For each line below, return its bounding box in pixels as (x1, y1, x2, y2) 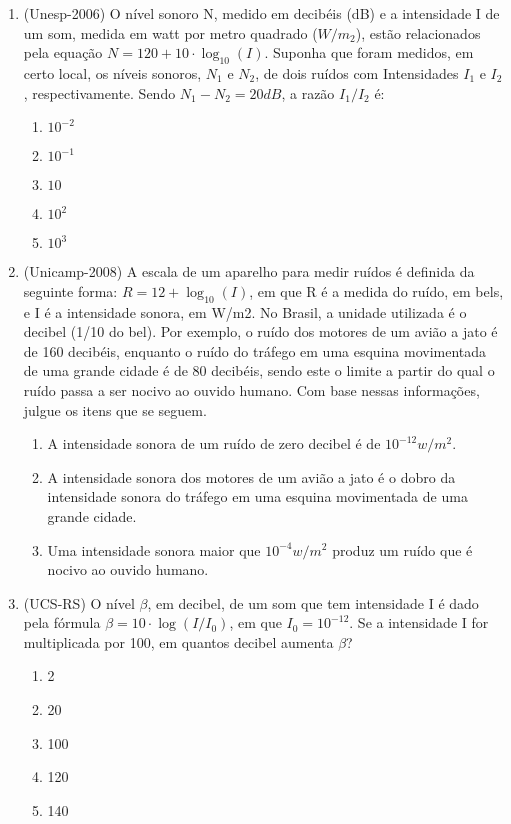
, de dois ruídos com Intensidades (255, 62, 459, 83)
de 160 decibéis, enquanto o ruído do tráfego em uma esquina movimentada (23, 340, 487, 361)
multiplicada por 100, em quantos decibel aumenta (23, 631, 334, 652)
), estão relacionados (355, 22, 481, 43)
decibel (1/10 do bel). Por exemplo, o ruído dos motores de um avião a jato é (23, 321, 498, 342)
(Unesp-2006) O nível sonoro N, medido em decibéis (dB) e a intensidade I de (23, 3, 500, 23)
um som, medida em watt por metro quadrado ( (23, 22, 318, 43)
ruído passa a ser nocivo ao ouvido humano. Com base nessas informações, (23, 379, 480, 400)
